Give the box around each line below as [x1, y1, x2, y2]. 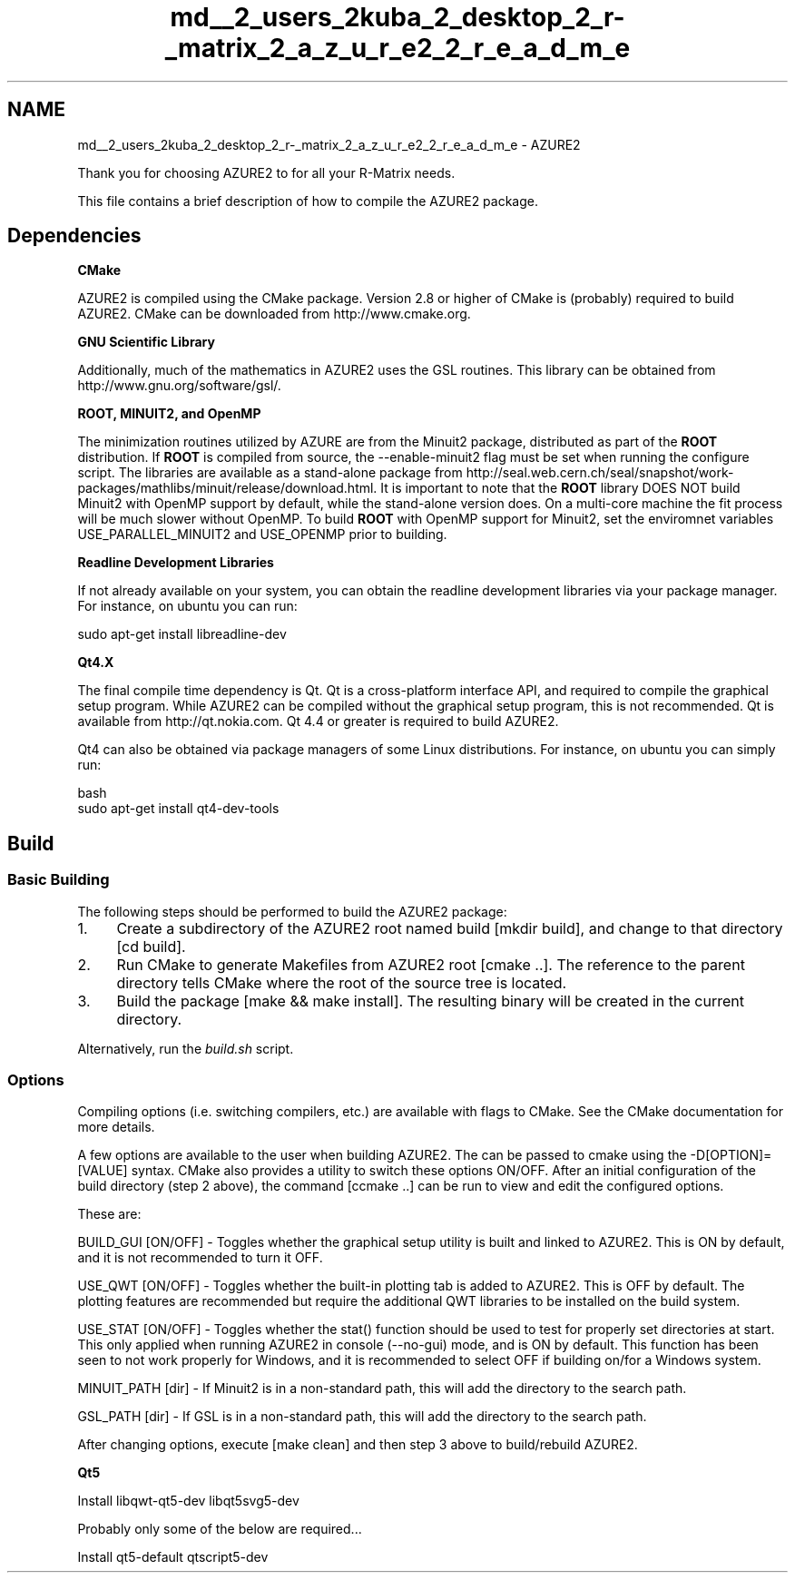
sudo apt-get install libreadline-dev [77, 626, 287, 643]
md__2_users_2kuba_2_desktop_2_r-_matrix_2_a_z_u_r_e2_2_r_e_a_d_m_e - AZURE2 [77, 136, 581, 152]
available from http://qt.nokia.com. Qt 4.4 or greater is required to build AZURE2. [77, 713, 559, 730]
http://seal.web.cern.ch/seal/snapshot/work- [466, 465, 734, 481]
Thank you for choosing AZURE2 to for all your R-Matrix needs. [77, 164, 456, 181]
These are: [77, 1206, 142, 1222]
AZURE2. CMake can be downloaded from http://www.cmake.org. [77, 306, 471, 322]
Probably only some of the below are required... [77, 1521, 362, 1537]
